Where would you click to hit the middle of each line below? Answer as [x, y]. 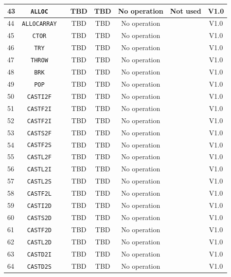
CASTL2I [39, 170]
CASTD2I [39, 254]
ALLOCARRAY [39, 24]
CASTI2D [39, 206]
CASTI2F [39, 97]
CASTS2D [39, 218]
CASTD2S [39, 267]
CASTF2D [39, 230]
